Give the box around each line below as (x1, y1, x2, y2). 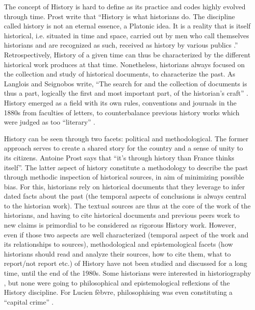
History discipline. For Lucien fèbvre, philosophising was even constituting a (4, 287, 233, 297)
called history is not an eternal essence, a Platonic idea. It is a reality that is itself (4, 21, 251, 31)
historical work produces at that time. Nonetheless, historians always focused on (4, 59, 245, 69)
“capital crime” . (4, 296, 54, 307)
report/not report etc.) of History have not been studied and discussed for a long (4, 258, 248, 268)
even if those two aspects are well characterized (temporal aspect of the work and (4, 229, 249, 239)
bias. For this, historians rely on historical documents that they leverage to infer (4, 181, 245, 191)
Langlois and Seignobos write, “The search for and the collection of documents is (4, 78, 247, 88)
